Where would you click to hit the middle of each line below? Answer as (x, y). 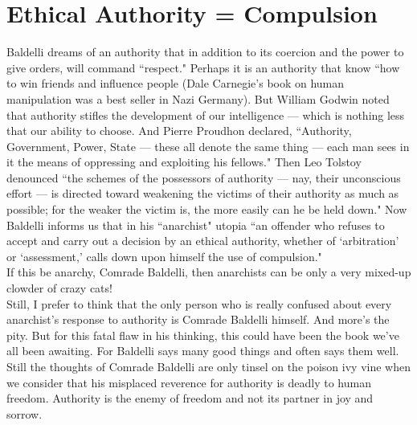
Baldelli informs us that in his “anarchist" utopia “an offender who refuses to (196, 225)
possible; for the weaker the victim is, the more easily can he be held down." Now (207, 209)
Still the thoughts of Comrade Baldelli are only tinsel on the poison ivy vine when (208, 366)
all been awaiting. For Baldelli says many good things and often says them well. (203, 351)
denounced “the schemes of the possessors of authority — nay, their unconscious (204, 177)
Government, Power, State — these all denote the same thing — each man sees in (208, 146)
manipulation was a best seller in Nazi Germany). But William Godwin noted (198, 98)
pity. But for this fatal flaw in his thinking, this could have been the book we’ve (203, 335)
